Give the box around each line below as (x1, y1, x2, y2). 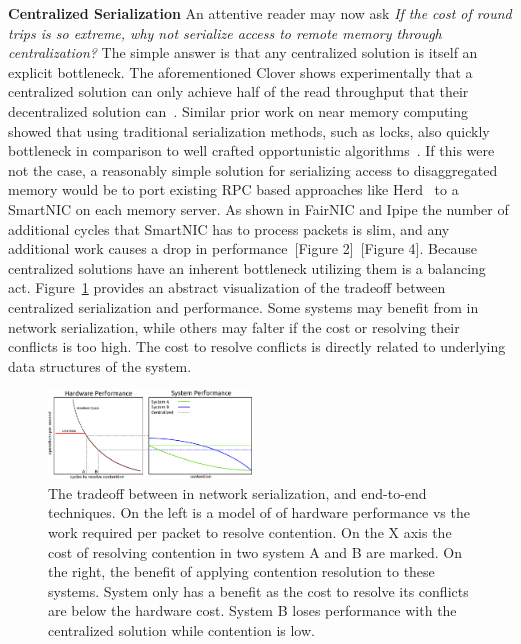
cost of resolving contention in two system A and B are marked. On (48, 541, 462, 562)
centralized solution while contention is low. (48, 619, 315, 640)
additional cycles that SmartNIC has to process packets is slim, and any (8, 218, 450, 239)
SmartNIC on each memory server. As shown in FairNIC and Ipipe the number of (8, 198, 509, 219)
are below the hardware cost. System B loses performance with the (48, 600, 457, 621)
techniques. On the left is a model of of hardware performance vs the (48, 502, 470, 523)
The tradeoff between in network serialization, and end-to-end (48, 482, 427, 503)
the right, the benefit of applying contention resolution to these (48, 561, 435, 582)
